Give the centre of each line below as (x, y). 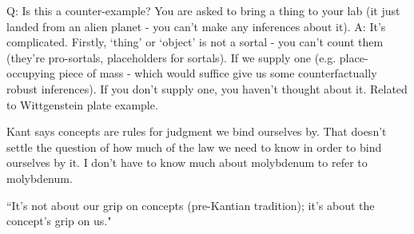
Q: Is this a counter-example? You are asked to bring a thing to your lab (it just (203, 10)
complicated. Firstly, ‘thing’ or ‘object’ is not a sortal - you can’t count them (195, 42)
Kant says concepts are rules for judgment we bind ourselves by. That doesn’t (197, 131)
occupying (31, 73)
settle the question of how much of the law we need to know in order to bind (194, 147)
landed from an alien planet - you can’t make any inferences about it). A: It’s (196, 26)
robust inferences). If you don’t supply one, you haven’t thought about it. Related (207, 88)
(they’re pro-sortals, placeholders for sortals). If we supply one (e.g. (171, 57)
